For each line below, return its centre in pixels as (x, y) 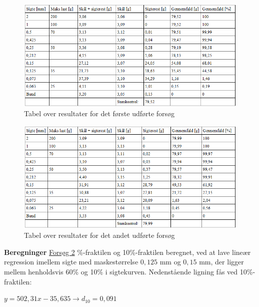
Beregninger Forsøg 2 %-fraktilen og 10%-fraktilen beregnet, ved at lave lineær (127, 252)
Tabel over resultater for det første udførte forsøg (99, 113)
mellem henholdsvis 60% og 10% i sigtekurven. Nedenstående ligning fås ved (121, 271)
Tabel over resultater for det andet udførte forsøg (99, 235)
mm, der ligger (221, 262)
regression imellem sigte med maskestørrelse (71, 262)
